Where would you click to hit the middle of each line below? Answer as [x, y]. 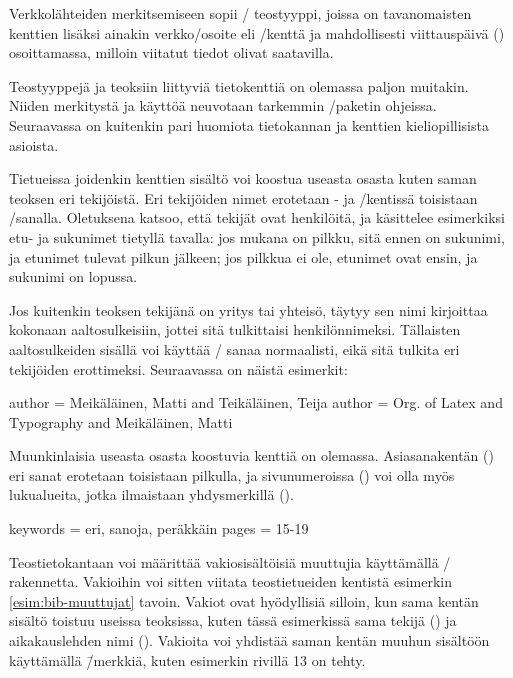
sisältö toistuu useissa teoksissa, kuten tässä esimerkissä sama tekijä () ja [233, 620]
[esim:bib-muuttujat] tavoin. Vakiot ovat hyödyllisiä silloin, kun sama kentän [244, 600]
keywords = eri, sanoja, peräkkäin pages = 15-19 [159, 528]
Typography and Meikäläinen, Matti [121, 421]
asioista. [34, 144]
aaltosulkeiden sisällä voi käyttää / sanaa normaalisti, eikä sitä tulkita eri [234, 348]
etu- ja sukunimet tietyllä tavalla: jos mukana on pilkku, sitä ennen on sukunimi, [257, 236]
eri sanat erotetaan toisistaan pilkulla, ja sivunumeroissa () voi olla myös [232, 474]
